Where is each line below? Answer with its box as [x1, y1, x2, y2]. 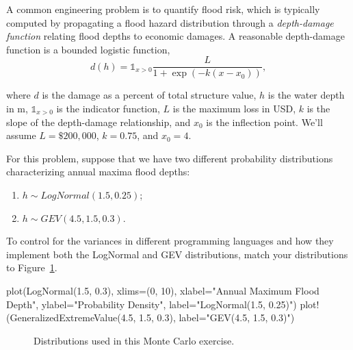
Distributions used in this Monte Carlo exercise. [34, 333, 235, 347]
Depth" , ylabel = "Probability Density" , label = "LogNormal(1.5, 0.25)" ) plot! [6, 297, 319, 311]
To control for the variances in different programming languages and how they [6, 234, 334, 248]
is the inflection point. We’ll [206, 114, 323, 129]
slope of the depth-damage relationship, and [6, 114, 191, 129]
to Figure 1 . [6, 260, 57, 275]
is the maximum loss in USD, [172, 101, 296, 116]
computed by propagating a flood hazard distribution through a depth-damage [6, 15, 334, 29]
